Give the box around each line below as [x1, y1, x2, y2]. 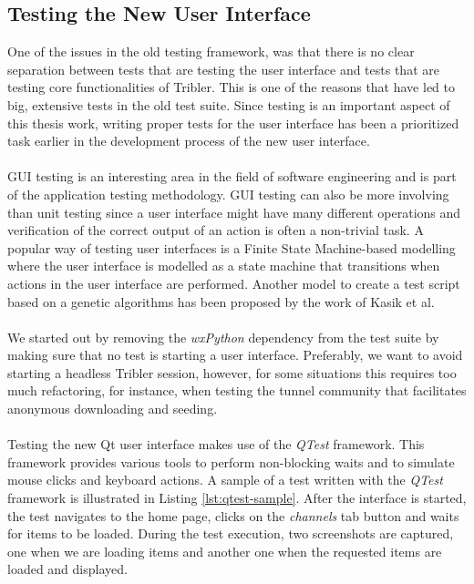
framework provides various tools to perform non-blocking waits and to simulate [7, 452, 455, 471]
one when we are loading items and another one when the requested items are [7, 541, 442, 560]
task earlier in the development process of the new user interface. [7, 131, 370, 150]
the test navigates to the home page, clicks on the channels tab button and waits [7, 506, 459, 525]
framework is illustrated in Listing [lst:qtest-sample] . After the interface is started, [7, 488, 467, 507]
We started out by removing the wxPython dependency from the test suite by [7, 327, 439, 346]
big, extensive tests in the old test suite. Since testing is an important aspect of [7, 95, 450, 114]
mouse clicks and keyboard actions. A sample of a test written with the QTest [7, 470, 443, 489]
